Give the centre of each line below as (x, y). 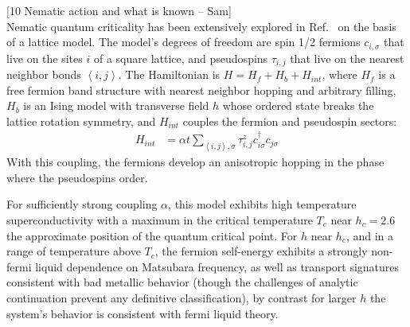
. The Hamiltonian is (169, 74)
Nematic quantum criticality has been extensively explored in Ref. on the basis (201, 26)
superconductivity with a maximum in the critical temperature (160, 219)
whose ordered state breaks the (298, 105)
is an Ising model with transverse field (116, 105)
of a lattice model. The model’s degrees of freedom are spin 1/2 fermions (184, 42)
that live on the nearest (347, 58)
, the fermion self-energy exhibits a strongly (261, 251)
